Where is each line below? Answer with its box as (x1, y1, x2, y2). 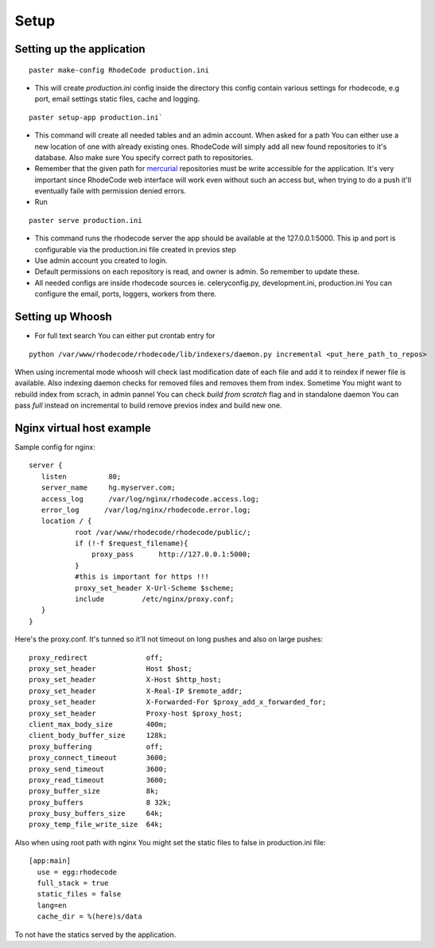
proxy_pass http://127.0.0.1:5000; (91, 550, 251, 559)
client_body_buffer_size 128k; (29, 731, 168, 740)
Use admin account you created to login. (34, 256, 168, 266)
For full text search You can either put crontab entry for (34, 331, 216, 341)
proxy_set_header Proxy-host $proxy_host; (29, 708, 243, 718)
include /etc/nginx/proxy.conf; (74, 595, 235, 604)
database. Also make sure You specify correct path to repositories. (34, 152, 254, 162)
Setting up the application (14, 42, 146, 56)
